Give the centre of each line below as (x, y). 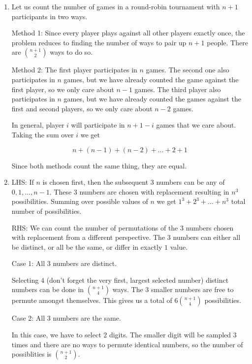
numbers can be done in (48, 289)
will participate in (98, 125)
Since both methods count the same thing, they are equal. (99, 165)
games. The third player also (178, 89)
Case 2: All (28, 318)
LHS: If (23, 182)
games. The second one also (188, 70)
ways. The (128, 289)
